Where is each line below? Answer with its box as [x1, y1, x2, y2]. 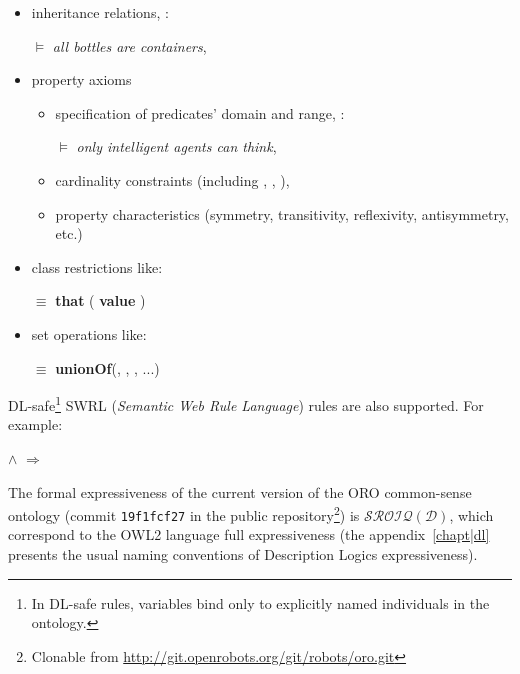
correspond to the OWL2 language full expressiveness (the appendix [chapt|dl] [8, 524, 490, 545]
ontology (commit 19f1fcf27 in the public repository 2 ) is [8, 502, 360, 525]
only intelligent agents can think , [76, 136, 277, 157]
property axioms [31, 69, 132, 90]
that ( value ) [55, 290, 146, 311]
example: [8, 414, 63, 435]
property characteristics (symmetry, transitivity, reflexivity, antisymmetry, [55, 203, 509, 224]
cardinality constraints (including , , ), [55, 169, 290, 190]
